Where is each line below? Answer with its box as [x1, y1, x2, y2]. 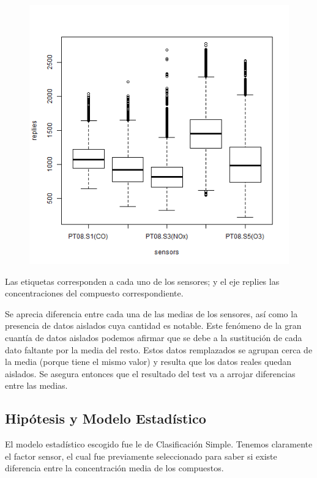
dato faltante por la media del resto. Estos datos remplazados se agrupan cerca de [5, 343, 313, 356]
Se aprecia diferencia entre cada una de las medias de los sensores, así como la [5, 307, 298, 320]
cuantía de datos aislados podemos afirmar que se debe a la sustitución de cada [5, 331, 302, 344]
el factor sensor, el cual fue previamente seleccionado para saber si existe [5, 449, 277, 462]
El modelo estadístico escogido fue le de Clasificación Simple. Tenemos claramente [5, 438, 313, 450]
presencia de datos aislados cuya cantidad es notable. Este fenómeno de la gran [5, 319, 302, 332]
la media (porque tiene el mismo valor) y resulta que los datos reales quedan [5, 355, 291, 368]
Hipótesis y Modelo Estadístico [5, 409, 206, 428]
